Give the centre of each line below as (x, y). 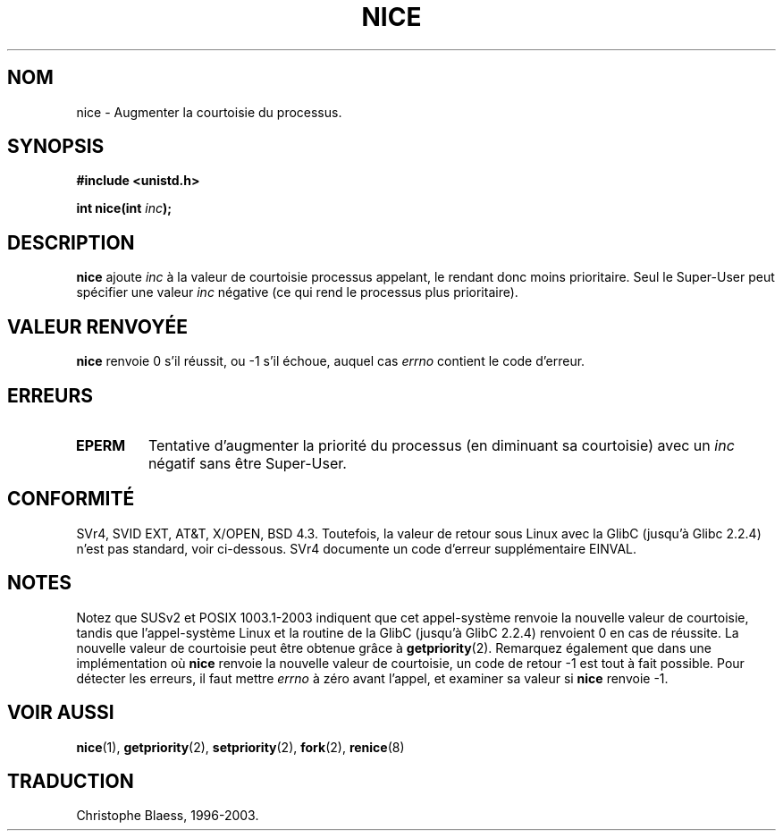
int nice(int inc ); (124, 208)
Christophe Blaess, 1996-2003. (168, 816)
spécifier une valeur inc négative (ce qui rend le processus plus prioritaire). (297, 292)
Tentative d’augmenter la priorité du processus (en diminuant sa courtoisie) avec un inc (441, 445)
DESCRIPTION (71, 242)
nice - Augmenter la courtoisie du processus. (209, 112)
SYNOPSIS (56, 147)
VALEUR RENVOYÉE (97, 326)
